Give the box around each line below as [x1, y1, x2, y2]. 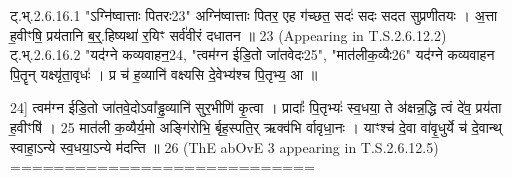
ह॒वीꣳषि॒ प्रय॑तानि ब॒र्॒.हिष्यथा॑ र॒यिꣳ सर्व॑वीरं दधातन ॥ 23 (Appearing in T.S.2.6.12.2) [10, 24, 447, 45]
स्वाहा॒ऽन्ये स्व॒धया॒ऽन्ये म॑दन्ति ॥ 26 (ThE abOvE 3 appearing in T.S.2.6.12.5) [10, 136, 439, 157]
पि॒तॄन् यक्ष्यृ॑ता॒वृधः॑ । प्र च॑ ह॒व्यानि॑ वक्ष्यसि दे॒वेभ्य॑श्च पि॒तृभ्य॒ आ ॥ [10, 63, 318, 84]
